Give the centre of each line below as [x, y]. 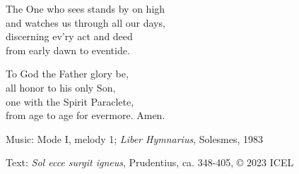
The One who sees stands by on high [86, 8]
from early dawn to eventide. [68, 50]
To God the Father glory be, [67, 74]
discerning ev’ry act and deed [69, 36]
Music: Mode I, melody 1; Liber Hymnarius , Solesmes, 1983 [135, 138]
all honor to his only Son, [61, 87]
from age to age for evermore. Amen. [86, 115]
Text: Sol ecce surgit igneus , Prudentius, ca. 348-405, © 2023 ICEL [150, 162]
